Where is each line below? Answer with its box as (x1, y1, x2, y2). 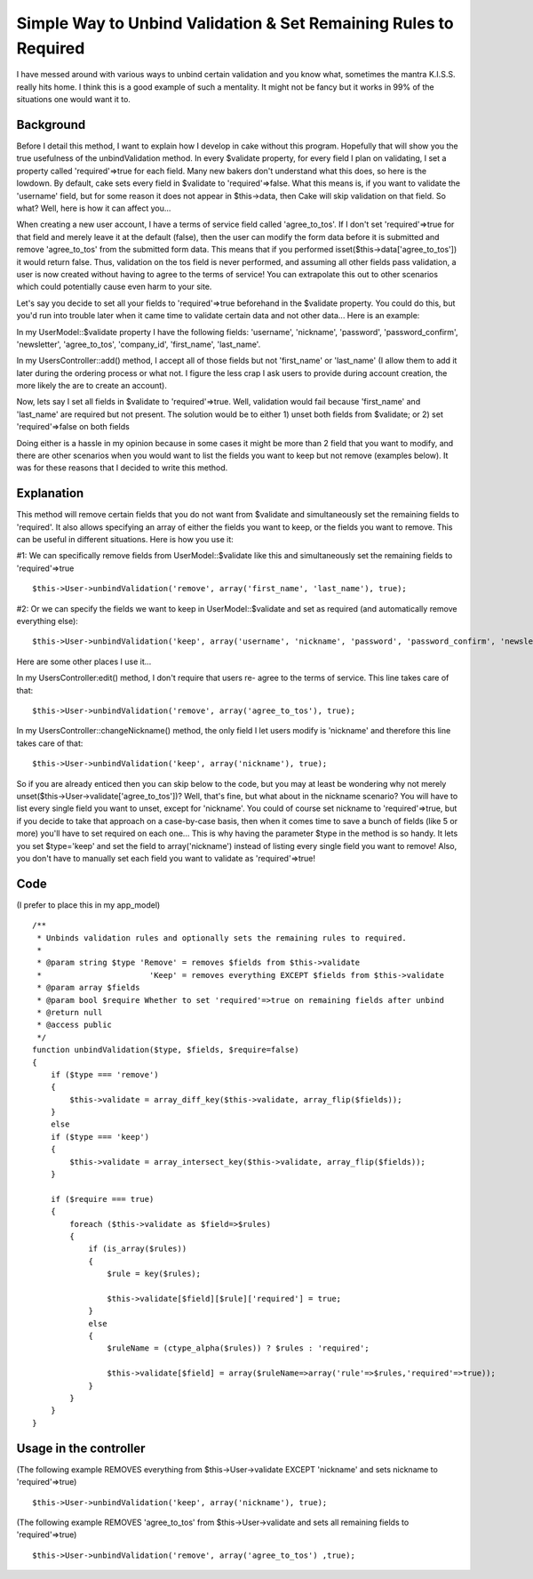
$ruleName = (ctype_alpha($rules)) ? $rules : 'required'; (107, 1343, 370, 1353)
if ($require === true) (50, 1194, 155, 1204)
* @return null (36, 1007, 103, 1017)
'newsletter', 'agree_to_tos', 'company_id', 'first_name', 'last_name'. (16, 339, 261, 349)
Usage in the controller (16, 1440, 146, 1455)
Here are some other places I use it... (16, 656, 152, 667)
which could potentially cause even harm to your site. (16, 281, 212, 293)
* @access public (36, 1020, 113, 1030)
